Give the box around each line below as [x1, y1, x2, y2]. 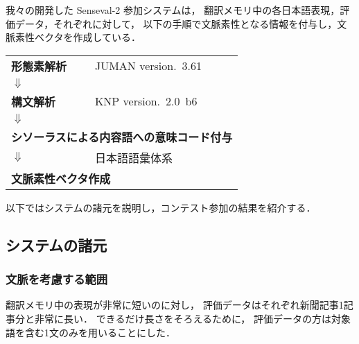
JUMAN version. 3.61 [94, 58, 202, 74]
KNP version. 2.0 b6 [94, 93, 198, 110]
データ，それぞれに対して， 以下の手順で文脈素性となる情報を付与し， [15, 16, 338, 31]
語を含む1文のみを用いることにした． [6, 325, 175, 339]
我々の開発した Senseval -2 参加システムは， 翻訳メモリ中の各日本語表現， [6, 3, 340, 17]
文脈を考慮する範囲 [6, 270, 108, 288]
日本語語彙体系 [94, 149, 173, 166]
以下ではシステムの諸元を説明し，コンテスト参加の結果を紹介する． [6, 200, 316, 214]
